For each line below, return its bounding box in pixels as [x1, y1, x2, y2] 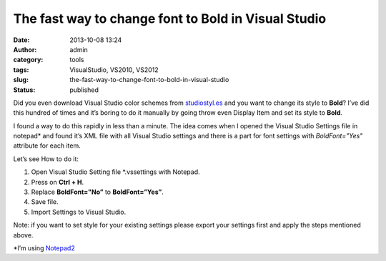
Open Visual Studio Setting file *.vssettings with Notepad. [31, 168, 200, 176]
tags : [13, 65, 29, 74]
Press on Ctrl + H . [31, 178, 84, 186]
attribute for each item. [13, 141, 81, 150]
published [69, 86, 99, 94]
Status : [13, 86, 36, 94]
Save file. [31, 198, 59, 206]
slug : [13, 76, 29, 84]
